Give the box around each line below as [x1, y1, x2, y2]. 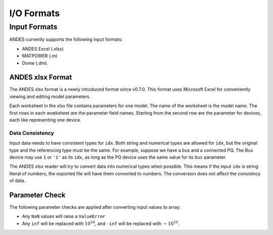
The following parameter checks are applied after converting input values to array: [9, 204, 181, 210]
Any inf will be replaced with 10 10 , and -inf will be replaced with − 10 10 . [22, 220, 179, 226]
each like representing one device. [9, 117, 81, 123]
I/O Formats [9, 8, 60, 19]
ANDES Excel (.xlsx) [22, 45, 64, 52]
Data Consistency [9, 129, 54, 136]
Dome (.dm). [22, 60, 48, 66]
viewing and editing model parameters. [9, 93, 91, 100]
